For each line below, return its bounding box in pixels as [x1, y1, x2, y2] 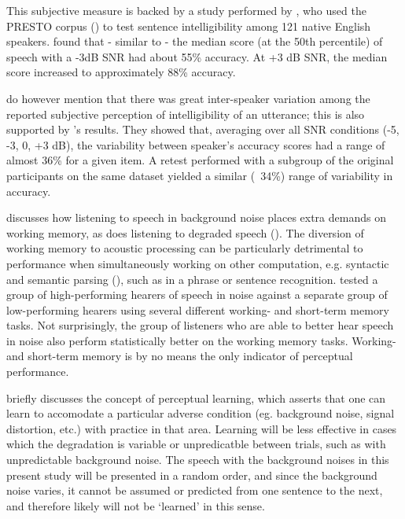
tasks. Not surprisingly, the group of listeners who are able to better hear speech [6, 317, 394, 333]
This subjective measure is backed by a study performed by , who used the [6, 2, 366, 18]
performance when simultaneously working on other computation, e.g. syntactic [6, 255, 389, 271]
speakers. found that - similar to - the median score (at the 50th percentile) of [6, 33, 383, 50]
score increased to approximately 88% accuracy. [6, 64, 236, 80]
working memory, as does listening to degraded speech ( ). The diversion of [6, 224, 364, 241]
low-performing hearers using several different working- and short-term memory [6, 301, 389, 318]
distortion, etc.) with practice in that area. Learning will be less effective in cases [6, 420, 397, 436]
